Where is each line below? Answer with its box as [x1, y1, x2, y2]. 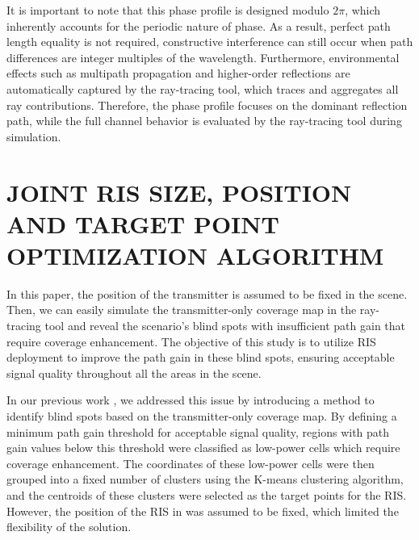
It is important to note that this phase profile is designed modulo [6, 2, 329, 18]
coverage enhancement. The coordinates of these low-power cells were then [6, 454, 375, 471]
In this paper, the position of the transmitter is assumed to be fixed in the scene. [6, 285, 408, 302]
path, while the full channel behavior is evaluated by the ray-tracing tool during [6, 112, 402, 129]
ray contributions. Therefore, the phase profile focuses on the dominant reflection [6, 96, 408, 113]
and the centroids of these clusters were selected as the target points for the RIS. [6, 486, 407, 503]
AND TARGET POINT [6, 207, 279, 240]
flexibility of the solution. [6, 518, 132, 535]
